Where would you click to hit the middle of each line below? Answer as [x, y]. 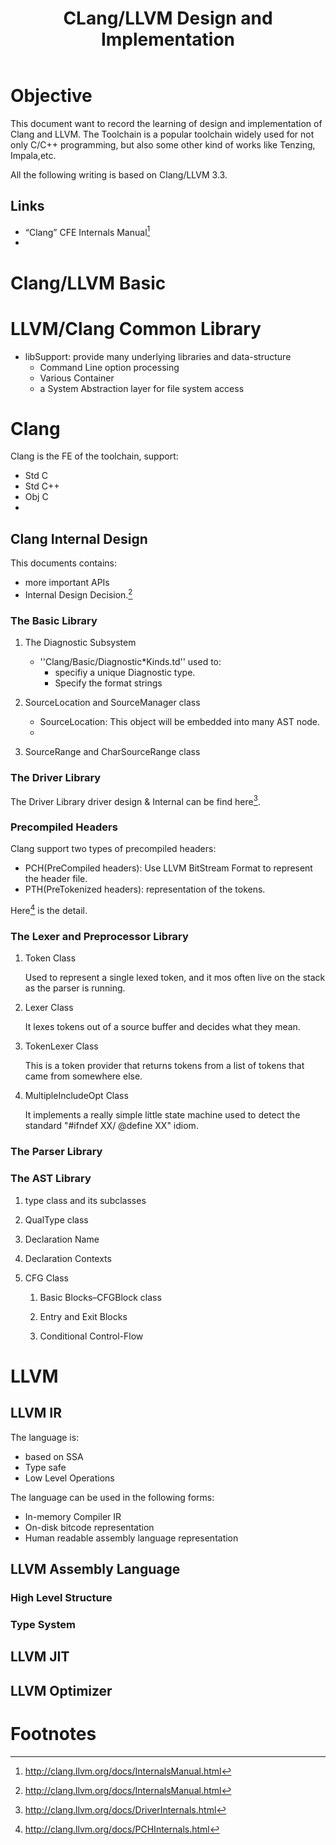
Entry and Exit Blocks [83, 1316]
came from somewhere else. [83, 1076]
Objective [51, 96]
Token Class [50, 958]
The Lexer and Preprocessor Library [99, 937]
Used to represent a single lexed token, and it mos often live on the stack [175, 978]
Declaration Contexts [68, 1258]
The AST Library [51, 1179]
